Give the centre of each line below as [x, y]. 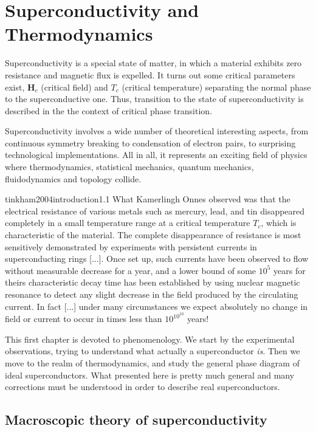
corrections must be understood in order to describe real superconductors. [143, 387]
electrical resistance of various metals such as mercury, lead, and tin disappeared [155, 211]
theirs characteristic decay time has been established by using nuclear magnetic [153, 282]
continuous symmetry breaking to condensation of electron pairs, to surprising [150, 142]
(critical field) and [74, 87]
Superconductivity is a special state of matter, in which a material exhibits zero [153, 63]
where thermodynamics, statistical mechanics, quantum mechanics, [129, 167]
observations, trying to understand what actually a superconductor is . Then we [153, 351]
